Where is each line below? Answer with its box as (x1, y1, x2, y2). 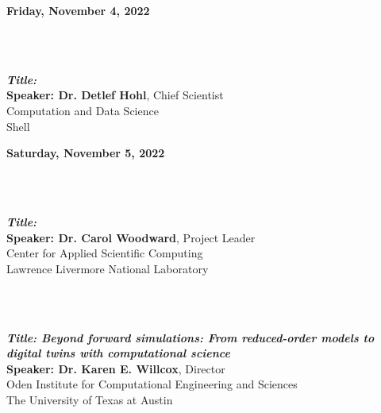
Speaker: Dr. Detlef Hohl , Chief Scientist (6, 87, 224, 103)
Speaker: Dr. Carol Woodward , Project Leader (6, 229, 256, 245)
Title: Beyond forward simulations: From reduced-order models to (6, 329, 375, 345)
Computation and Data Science (6, 102, 159, 118)
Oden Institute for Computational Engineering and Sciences (6, 376, 298, 392)
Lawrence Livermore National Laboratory (6, 260, 209, 276)
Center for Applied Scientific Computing (6, 245, 203, 261)
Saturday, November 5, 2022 (6, 145, 165, 161)
